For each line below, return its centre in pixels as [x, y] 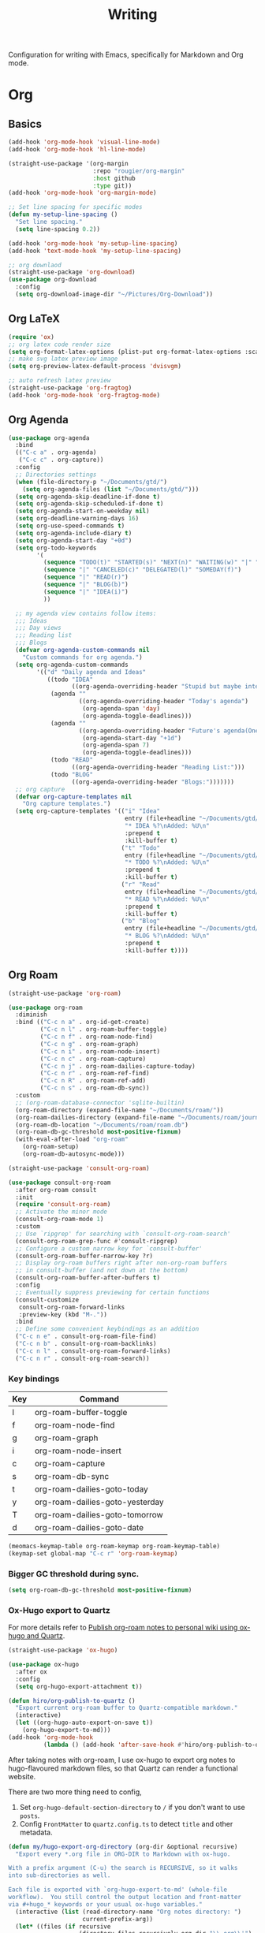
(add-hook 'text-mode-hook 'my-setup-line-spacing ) [95, 251]
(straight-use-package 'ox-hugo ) [63, 1650]
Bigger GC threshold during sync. [74, 1574]
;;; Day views [38, 628]
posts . [30, 1816]
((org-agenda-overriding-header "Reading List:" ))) [158, 767]
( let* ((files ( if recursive [63, 1926]
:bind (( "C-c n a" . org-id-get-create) [82, 1022]
